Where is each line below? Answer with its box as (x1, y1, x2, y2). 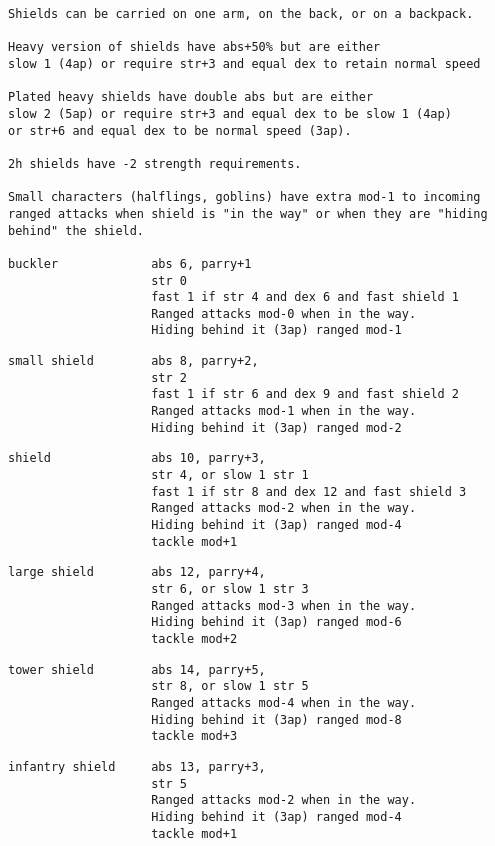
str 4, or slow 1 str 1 (151, 468, 309, 483)
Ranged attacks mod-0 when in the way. (151, 306, 417, 321)
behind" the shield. (8, 223, 145, 238)
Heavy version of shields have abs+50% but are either (8, 40, 381, 55)
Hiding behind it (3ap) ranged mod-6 (151, 615, 402, 630)
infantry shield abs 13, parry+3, (8, 759, 266, 774)
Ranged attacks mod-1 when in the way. (151, 404, 417, 419)
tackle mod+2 (151, 631, 238, 646)
